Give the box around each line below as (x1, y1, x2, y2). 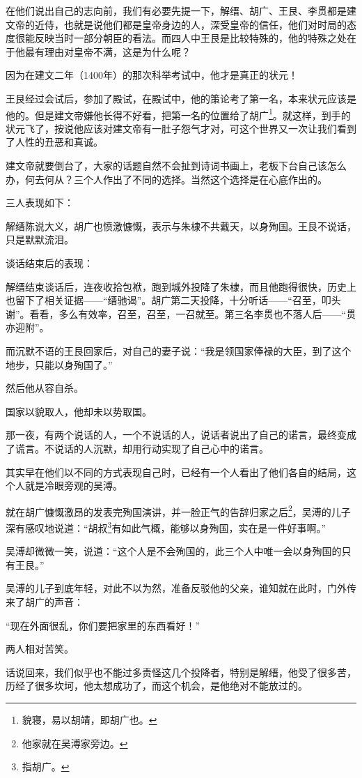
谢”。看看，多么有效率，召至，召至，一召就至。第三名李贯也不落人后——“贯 (6, 306, 356, 321)
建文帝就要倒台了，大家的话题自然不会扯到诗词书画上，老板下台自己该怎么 (6, 158, 347, 172)
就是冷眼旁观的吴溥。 (24, 478, 123, 493)
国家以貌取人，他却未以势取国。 (6, 404, 152, 418)
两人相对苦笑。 (6, 641, 74, 656)
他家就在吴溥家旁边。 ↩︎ (22, 735, 128, 750)
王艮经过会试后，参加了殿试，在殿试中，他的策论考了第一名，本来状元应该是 (6, 91, 356, 105)
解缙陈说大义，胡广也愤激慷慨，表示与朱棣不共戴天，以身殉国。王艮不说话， (6, 218, 356, 233)
